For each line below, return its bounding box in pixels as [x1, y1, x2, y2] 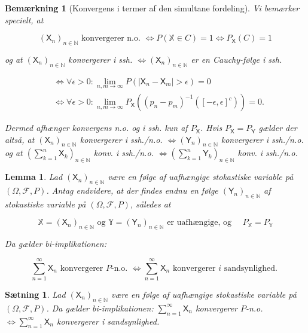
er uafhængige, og [167, 218, 232, 227]
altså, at [5, 133, 35, 145]
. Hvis [200, 121, 222, 134]
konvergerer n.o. [81, 34, 141, 43]
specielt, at [5, 13, 44, 26]
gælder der [258, 121, 297, 134]
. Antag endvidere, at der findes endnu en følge [46, 184, 218, 197]
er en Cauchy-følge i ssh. [191, 53, 282, 65]
